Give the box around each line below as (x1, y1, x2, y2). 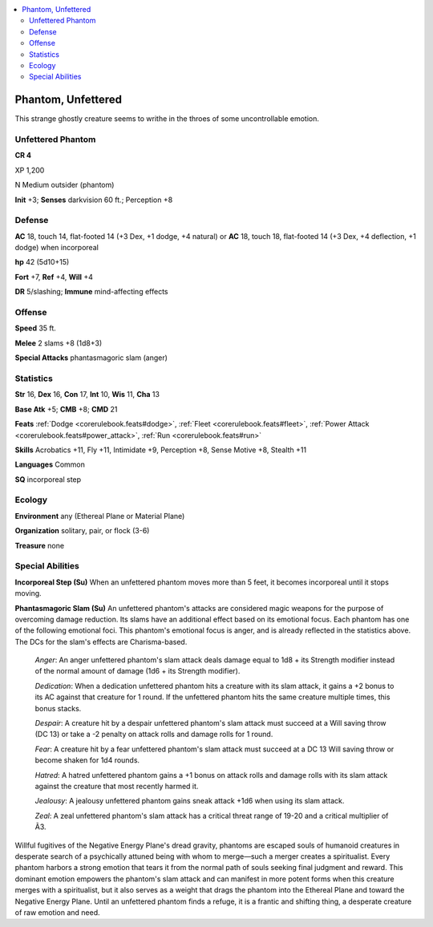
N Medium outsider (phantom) (14, 180, 115, 190)
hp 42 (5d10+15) (14, 257, 70, 267)
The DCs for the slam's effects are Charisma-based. (14, 637, 188, 646)
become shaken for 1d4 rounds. (34, 755, 140, 765)
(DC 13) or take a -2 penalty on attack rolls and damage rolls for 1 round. (34, 730, 273, 739)
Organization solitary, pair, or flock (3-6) (14, 526, 150, 536)
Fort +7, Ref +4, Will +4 (14, 272, 94, 281)
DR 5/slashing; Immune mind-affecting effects (14, 287, 168, 297)
